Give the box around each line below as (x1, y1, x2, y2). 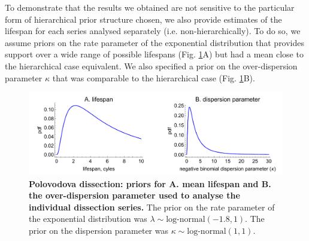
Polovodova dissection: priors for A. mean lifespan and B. (29, 177, 271, 190)
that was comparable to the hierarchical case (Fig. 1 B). (52, 71, 255, 84)
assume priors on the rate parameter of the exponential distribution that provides (5, 36, 305, 48)
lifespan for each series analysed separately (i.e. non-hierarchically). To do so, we (5, 25, 301, 37)
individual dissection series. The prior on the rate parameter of (29, 200, 275, 213)
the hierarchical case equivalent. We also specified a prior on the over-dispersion (5, 59, 298, 72)
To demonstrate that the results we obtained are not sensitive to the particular (5, 1, 295, 13)
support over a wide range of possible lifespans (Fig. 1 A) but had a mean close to (5, 48, 304, 60)
